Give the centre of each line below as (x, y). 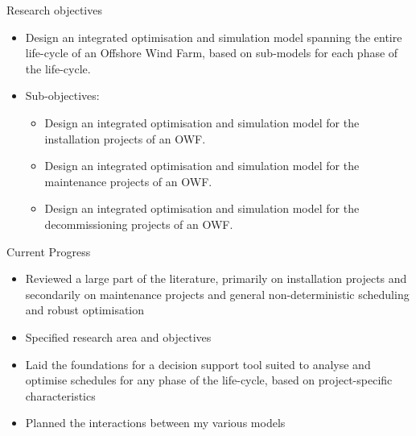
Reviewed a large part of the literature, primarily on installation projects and (216, 278)
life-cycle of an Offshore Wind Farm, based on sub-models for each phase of (212, 53)
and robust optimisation (85, 310)
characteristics (60, 395)
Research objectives (54, 10)
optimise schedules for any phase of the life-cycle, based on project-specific (209, 380)
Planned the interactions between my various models (155, 423)
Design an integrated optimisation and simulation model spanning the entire (214, 37)
